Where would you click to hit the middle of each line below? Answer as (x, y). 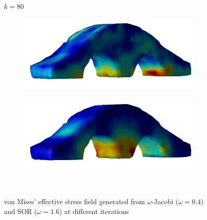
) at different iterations (94, 211)
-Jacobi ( (165, 201)
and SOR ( (21, 211)
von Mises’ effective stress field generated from (74, 201)
